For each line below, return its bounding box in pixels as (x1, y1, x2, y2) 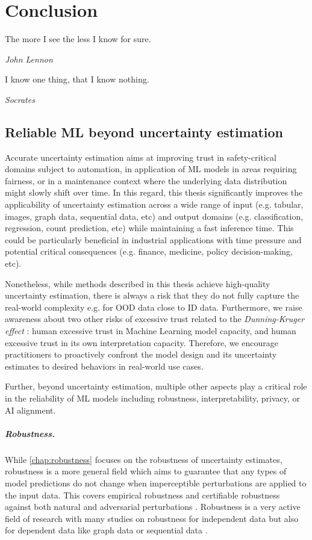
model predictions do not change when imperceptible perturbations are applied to (5, 476, 307, 489)
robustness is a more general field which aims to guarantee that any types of (5, 465, 287, 477)
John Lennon (5, 52, 53, 65)
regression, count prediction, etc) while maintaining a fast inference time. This (5, 222, 294, 234)
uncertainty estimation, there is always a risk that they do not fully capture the (5, 289, 299, 302)
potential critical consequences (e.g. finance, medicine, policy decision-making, (5, 245, 293, 258)
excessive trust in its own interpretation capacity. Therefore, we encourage (5, 336, 278, 349)
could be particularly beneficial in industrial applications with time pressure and (5, 233, 302, 246)
